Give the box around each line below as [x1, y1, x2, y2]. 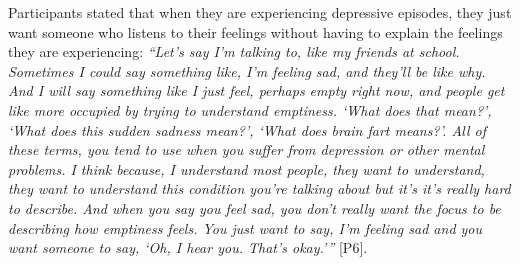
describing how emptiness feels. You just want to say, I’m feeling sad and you [8, 217, 483, 238]
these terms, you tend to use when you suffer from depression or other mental [8, 139, 485, 160]
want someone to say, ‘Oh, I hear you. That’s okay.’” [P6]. [8, 237, 368, 258]
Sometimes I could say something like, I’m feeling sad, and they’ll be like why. [8, 60, 486, 81]
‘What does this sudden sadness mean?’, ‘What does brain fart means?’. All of [8, 119, 486, 140]
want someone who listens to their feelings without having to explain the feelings [8, 21, 503, 42]
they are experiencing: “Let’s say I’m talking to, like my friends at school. [8, 41, 460, 62]
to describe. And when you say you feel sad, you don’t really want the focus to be [8, 197, 501, 218]
